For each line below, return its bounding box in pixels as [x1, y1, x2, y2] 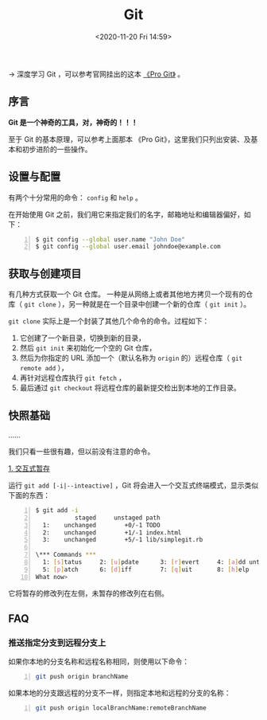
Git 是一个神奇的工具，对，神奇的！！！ [8, 117, 138, 127]
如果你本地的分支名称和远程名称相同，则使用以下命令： [8, 657, 189, 667]
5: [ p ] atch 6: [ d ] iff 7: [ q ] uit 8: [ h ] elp [42, 565, 250, 573]
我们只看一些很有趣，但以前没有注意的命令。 [8, 446, 155, 456]
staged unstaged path [74, 514, 161, 522]
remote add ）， [19, 363, 69, 373]
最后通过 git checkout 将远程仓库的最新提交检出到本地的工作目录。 [19, 383, 241, 393]
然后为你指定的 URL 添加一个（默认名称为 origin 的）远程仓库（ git [19, 353, 243, 363]
